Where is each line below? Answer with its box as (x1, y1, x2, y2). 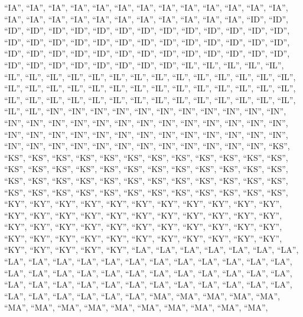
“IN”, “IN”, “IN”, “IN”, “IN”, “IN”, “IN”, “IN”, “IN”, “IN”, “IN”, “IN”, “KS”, (4, 140, 290, 152)
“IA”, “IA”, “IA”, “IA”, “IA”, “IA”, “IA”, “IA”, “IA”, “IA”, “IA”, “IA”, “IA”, (4, 1, 288, 13)
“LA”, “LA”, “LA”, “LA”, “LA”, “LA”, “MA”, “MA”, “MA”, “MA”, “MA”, (4, 289, 280, 302)
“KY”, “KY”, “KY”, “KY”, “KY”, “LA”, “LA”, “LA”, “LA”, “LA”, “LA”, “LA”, (4, 243, 299, 256)
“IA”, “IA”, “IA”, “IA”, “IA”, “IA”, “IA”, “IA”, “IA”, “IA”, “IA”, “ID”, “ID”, (4, 12, 288, 25)
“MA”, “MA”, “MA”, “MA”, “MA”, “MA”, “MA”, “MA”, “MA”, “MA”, (4, 301, 268, 313)
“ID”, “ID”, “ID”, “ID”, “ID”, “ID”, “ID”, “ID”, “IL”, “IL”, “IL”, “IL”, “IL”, (4, 58, 284, 71)
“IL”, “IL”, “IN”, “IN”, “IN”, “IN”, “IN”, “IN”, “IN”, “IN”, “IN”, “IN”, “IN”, (4, 105, 286, 117)
